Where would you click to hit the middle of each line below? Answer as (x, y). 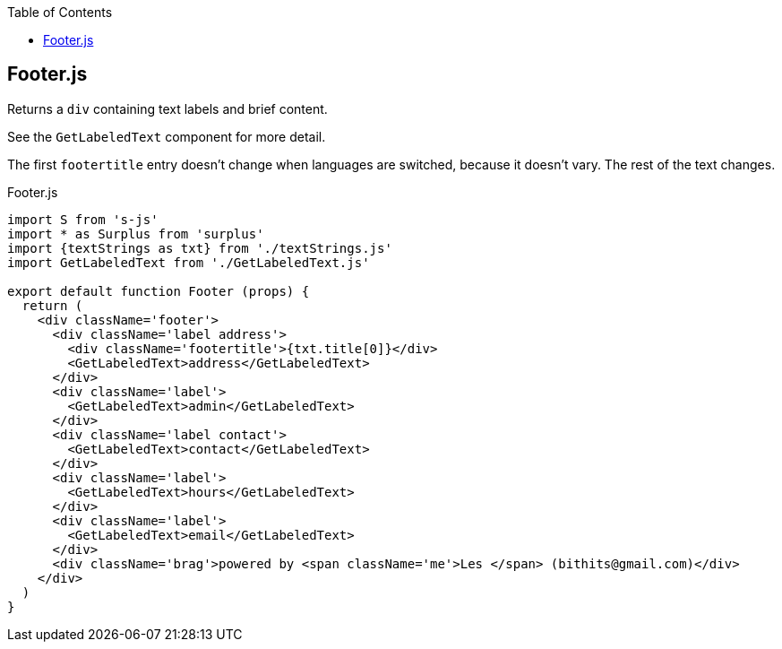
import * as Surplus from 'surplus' (136, 234)
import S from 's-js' (83, 219)
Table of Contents (60, 12)
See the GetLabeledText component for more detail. (167, 136)
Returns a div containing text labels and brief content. (168, 108)
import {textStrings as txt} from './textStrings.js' (200, 248)
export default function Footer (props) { (159, 291)
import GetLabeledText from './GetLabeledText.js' (189, 262)
